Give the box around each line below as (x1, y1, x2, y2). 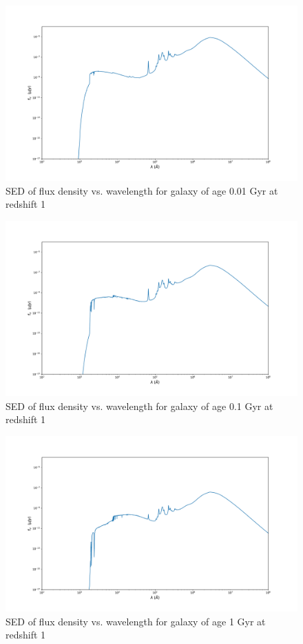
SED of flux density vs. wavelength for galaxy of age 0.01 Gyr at (6, 183, 278, 197)
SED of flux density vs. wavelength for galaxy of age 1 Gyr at (6, 614, 266, 628)
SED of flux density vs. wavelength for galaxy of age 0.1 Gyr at (6, 398, 273, 413)
